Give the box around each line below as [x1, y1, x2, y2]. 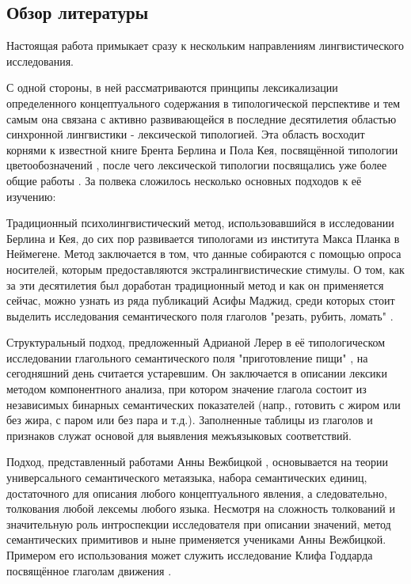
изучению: [6, 188, 56, 204]
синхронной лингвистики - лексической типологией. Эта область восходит [6, 126, 365, 142]
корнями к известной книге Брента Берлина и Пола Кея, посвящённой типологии [6, 141, 398, 157]
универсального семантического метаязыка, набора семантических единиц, [6, 469, 367, 486]
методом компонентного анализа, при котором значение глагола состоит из [6, 381, 367, 397]
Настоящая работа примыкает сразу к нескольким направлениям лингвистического [6, 37, 404, 54]
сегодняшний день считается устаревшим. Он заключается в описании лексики [6, 365, 387, 381]
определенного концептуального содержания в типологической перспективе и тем [6, 94, 401, 111]
